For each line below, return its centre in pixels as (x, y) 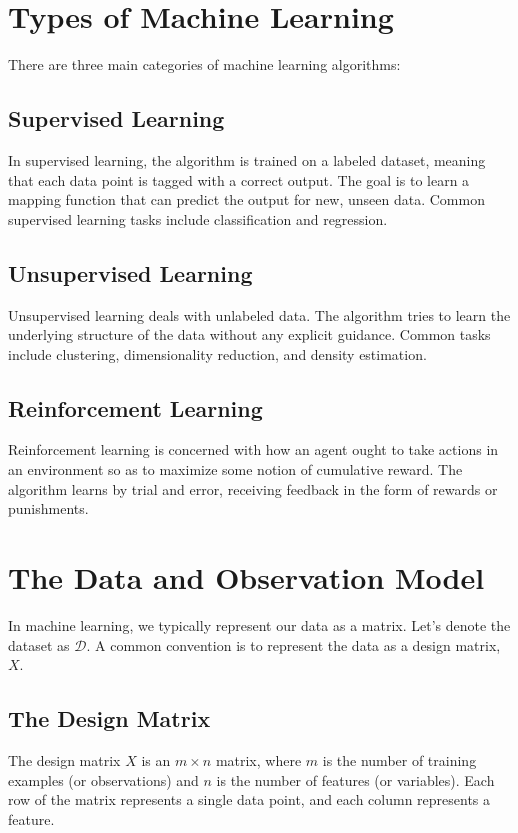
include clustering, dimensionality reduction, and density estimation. (217, 353)
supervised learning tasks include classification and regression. (198, 218)
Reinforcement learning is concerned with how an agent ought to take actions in (253, 449)
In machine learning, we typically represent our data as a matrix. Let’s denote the (259, 624)
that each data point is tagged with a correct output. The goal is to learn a (239, 179)
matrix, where (258, 759)
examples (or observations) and (103, 779)
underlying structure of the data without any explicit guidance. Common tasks (249, 334)
